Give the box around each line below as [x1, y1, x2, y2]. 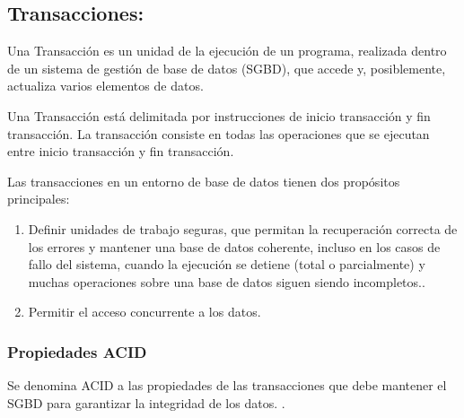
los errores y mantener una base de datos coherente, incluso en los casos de [28, 237, 441, 256]
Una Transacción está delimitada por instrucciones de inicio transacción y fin [7, 106, 431, 125]
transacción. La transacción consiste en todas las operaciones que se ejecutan [7, 124, 430, 143]
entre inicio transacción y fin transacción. [7, 142, 234, 161]
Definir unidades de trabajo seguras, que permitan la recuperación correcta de [28, 219, 458, 238]
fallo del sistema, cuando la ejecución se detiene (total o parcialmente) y [28, 255, 425, 274]
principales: [7, 189, 70, 208]
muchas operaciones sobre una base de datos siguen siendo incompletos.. [28, 272, 425, 291]
